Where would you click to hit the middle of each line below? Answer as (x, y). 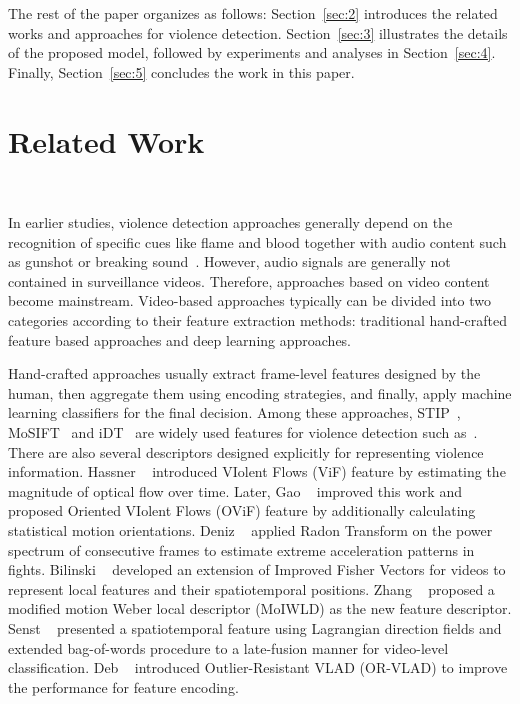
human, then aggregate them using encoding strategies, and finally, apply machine (260, 392)
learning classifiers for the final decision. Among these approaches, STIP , (234, 412)
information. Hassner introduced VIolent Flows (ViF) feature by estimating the (257, 471)
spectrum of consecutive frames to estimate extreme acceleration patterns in (241, 549)
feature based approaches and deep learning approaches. (180, 339)
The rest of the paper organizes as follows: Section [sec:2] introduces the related (253, 13)
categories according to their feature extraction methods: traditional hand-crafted (258, 320)
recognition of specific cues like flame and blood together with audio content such (257, 241)
